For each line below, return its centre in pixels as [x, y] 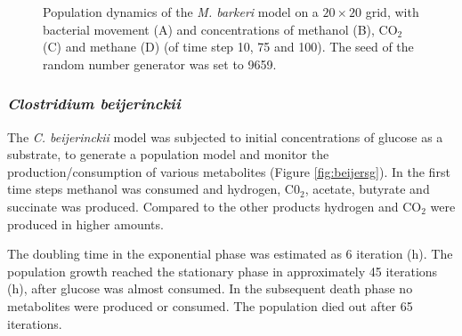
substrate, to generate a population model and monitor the [168, 154]
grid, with [392, 12]
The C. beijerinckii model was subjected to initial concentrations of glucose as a [225, 136]
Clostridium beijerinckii [94, 104]
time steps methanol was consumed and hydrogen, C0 [154, 189]
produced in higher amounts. [85, 224]
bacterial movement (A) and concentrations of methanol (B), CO [220, 29]
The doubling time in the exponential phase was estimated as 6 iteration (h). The [230, 254]
